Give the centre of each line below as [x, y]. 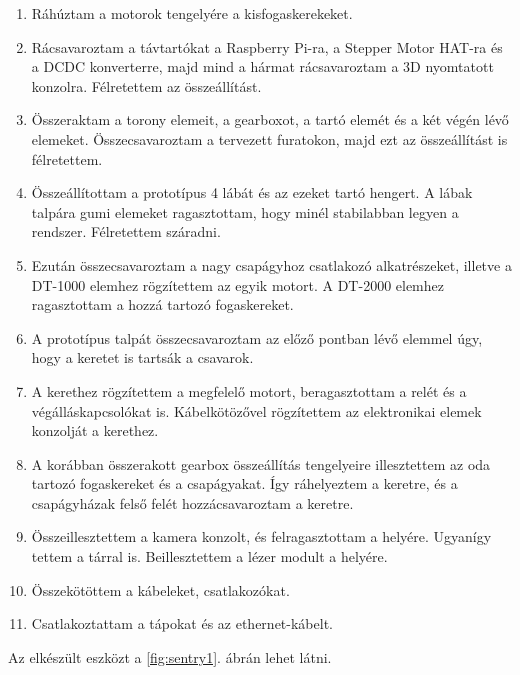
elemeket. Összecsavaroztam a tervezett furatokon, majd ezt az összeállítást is [269, 138]
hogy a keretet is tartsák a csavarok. [142, 357]
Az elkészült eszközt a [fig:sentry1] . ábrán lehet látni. [170, 656]
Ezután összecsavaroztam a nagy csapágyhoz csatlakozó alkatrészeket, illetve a [271, 264]
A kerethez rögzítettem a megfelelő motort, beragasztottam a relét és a [249, 390]
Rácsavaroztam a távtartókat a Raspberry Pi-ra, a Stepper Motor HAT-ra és [267, 46]
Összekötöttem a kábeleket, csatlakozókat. [160, 589]
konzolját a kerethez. [95, 430]
